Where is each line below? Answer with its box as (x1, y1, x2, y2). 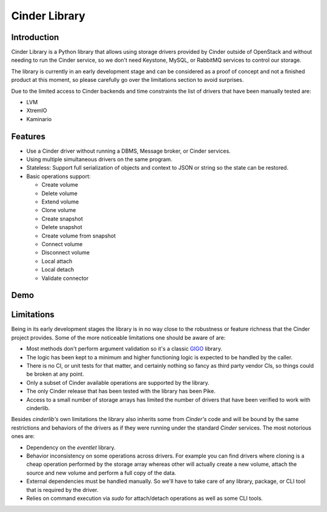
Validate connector (41, 274, 89, 282)
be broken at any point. (26, 370, 84, 378)
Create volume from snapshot (41, 232, 116, 239)
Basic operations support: (26, 173, 91, 180)
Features (11, 131, 45, 142)
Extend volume (41, 198, 79, 205)
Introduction (11, 32, 59, 42)
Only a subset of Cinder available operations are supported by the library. (26, 379, 210, 386)
